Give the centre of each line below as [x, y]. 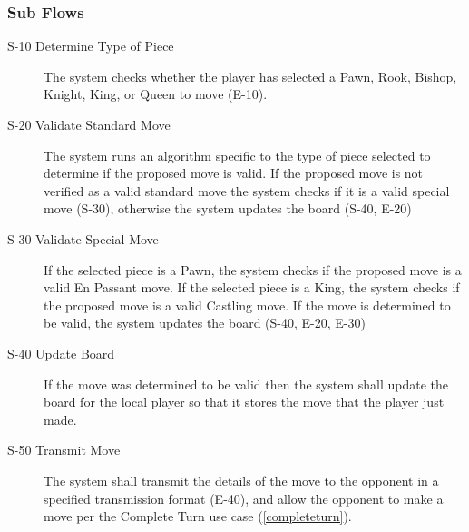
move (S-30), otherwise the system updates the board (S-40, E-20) [228, 208]
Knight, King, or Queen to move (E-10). [156, 94]
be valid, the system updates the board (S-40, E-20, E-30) [205, 323]
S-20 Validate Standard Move [89, 124]
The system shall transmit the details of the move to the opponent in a [241, 480]
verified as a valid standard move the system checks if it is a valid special [247, 190]
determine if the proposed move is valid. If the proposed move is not [234, 173]
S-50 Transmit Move [64, 450]
